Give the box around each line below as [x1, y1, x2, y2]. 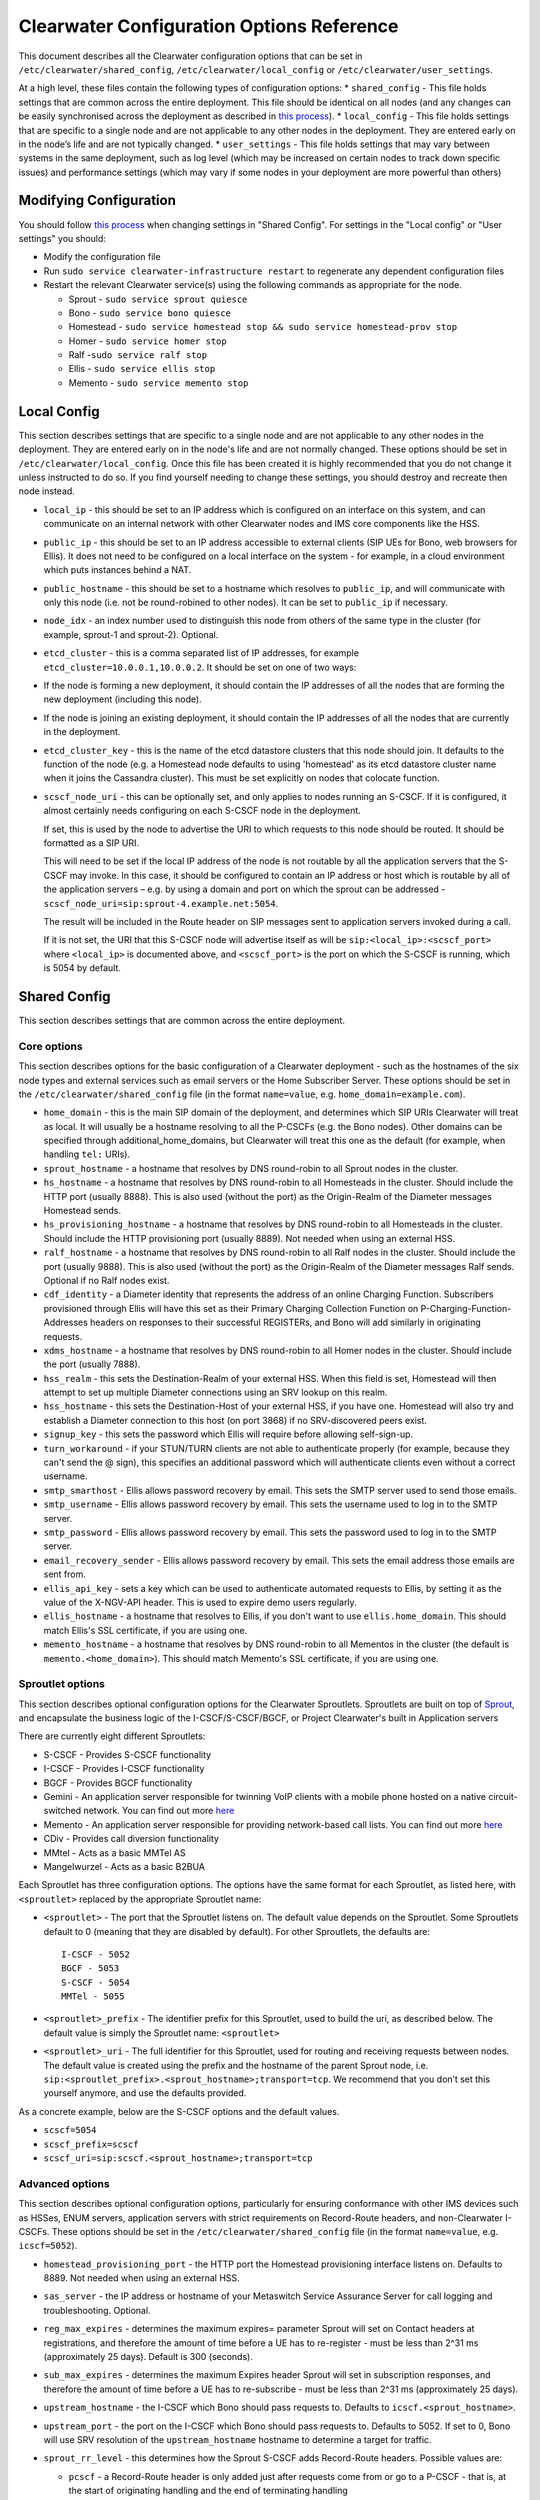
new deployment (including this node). [43, 693, 202, 705]
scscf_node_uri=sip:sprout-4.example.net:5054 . [43, 897, 279, 909]
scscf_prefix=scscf [43, 2138, 139, 2150]
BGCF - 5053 [61, 1963, 120, 1974]
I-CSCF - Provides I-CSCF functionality [43, 1763, 205, 1775]
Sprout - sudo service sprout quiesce [68, 293, 248, 305]
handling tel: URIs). [43, 1148, 130, 1160]
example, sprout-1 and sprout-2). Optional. [43, 628, 219, 640]
